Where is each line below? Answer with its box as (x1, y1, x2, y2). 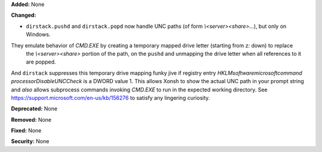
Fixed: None (11, 127, 42, 134)
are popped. (26, 58, 56, 65)
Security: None (11, 138, 49, 145)
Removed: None (11, 116, 52, 123)
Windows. (26, 31, 51, 38)
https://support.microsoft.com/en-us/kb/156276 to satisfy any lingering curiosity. (11, 94, 210, 101)
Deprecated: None (11, 105, 58, 112)
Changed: (11, 12, 36, 19)
